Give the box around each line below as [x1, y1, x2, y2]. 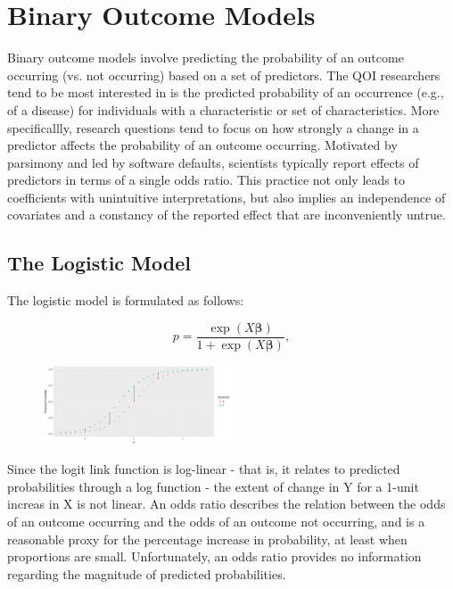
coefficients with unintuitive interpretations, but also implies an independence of [7, 187, 446, 206]
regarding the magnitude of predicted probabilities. [7, 564, 286, 583]
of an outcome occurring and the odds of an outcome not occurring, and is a [7, 511, 425, 530]
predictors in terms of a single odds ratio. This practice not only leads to [7, 170, 405, 189]
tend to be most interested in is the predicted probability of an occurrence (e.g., [7, 83, 444, 102]
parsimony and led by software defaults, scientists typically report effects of [7, 153, 419, 171]
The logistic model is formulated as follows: [7, 291, 244, 310]
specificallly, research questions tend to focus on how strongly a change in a [7, 118, 419, 137]
